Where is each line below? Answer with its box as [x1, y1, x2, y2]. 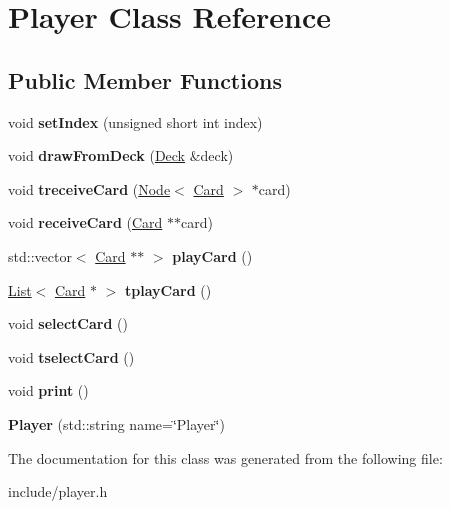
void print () [8, 380, 89, 401]
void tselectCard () [8, 346, 135, 367]
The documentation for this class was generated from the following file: [8, 447, 443, 468]
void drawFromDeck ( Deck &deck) [8, 145, 234, 166]
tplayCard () [125, 279, 212, 300]
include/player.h [8, 481, 108, 502]
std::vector [8, 245, 72, 266]
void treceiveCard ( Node [8, 178, 171, 199]
